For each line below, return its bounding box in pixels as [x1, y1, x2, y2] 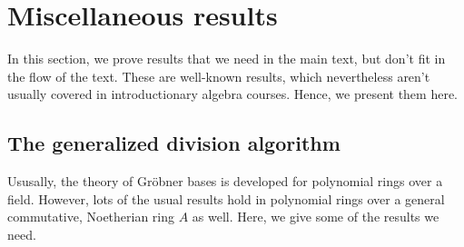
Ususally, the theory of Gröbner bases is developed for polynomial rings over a [7, 172, 443, 191]
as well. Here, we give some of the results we [192, 207, 439, 226]
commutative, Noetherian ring [7, 207, 175, 226]
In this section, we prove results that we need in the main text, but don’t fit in [7, 49, 446, 68]
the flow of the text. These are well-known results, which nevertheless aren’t [7, 66, 430, 85]
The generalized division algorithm [7, 129, 341, 157]
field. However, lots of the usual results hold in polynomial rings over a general [7, 189, 445, 208]
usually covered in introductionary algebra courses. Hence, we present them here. [7, 84, 459, 104]
